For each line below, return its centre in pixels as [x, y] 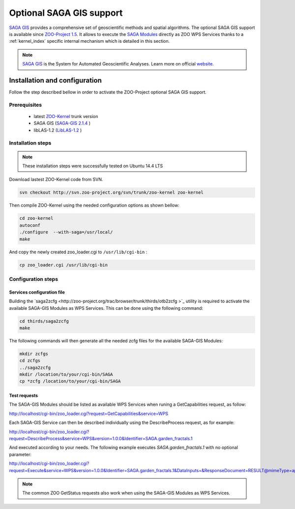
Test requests [24, 395]
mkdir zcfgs [34, 354]
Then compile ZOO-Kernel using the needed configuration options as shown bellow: [94, 205]
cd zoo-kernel [36, 218]
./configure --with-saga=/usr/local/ [66, 232]
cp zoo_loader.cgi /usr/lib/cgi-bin [64, 265]
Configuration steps [34, 279]
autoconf [30, 225]
